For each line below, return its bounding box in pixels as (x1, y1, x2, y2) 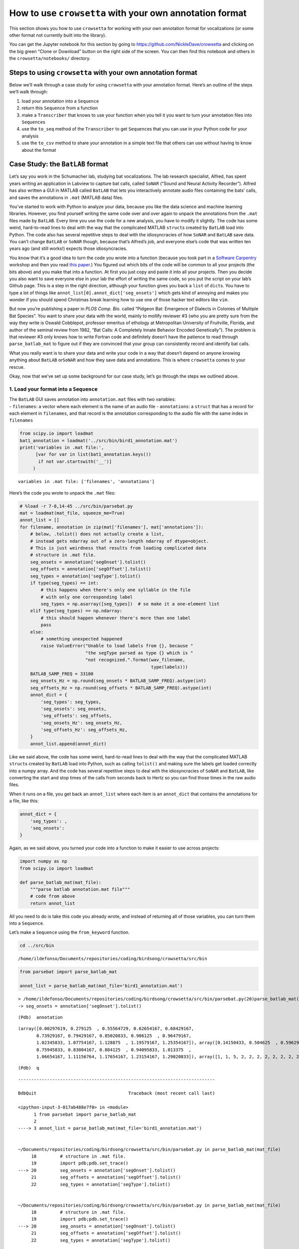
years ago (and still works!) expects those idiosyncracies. (9, 245, 128, 252)
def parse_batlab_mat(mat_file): (19, 879, 102, 885)
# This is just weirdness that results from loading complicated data (30, 545, 207, 551)
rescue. (9, 364, 25, 370)
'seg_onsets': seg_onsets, (40, 706, 107, 711)
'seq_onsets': (30, 825, 65, 831)
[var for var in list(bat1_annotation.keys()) (35, 452, 151, 457)
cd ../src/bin (19, 943, 54, 949)
